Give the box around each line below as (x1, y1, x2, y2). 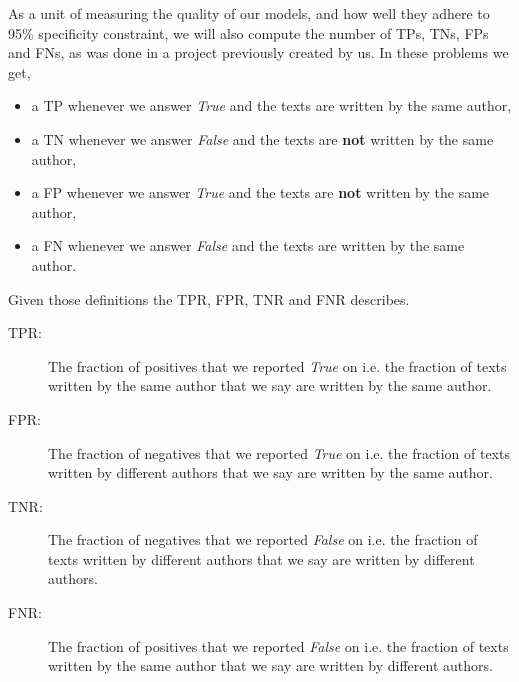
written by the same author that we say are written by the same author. (48, 375, 492, 396)
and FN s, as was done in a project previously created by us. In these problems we (8, 42, 509, 63)
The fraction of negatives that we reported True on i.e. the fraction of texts (48, 442, 510, 463)
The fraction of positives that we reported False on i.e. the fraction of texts (48, 635, 509, 656)
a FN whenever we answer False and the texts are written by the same (31, 235, 465, 256)
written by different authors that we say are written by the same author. (48, 462, 493, 483)
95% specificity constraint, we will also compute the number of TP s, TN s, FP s (8, 22, 489, 43)
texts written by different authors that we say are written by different (48, 548, 475, 569)
